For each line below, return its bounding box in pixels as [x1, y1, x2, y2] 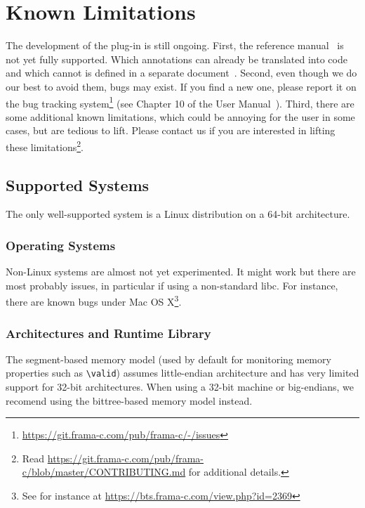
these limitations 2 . [6, 137, 84, 154]
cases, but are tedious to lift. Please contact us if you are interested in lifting [6, 123, 336, 138]
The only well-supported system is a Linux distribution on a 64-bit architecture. [6, 207, 350, 221]
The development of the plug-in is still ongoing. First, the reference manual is [6, 38, 344, 53]
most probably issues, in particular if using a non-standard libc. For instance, [6, 278, 338, 292]
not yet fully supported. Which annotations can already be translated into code [6, 51, 347, 66]
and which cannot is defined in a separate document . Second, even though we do [6, 65, 357, 80]
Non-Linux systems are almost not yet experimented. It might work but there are [6, 264, 356, 279]
